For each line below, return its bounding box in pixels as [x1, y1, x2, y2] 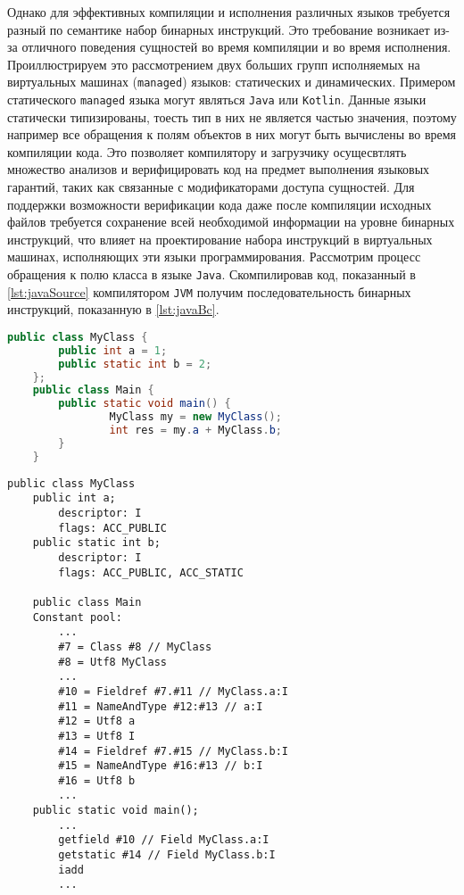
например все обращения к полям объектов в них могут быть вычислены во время [7, 125, 457, 144]
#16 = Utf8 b [58, 774, 136, 787]
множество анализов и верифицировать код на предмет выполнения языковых [7, 160, 430, 178]
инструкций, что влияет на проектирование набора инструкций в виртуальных [7, 229, 433, 248]
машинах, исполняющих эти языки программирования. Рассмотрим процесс [7, 247, 421, 266]
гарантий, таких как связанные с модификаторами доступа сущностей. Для [7, 178, 415, 196]
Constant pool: [32, 610, 122, 624]
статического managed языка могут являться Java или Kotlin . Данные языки [7, 90, 427, 109]
